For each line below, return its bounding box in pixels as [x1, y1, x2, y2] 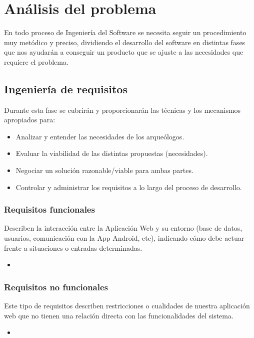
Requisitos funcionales [4, 203, 95, 216]
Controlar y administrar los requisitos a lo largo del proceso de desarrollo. [15, 182, 242, 192]
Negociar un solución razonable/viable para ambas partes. [15, 165, 193, 176]
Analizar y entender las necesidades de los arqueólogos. [15, 131, 184, 141]
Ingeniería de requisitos [4, 81, 127, 96]
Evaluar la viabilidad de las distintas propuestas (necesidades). [15, 148, 208, 158]
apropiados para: [4, 114, 55, 125]
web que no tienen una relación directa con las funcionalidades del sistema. [4, 310, 233, 320]
